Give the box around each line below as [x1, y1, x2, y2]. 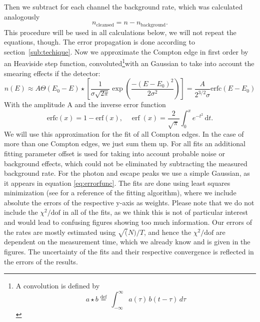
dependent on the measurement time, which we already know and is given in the [4, 236, 250, 247]
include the [4, 207, 38, 217]
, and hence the [143, 226, 191, 237]
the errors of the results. [4, 256, 78, 266]
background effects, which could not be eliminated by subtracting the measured [4, 158, 247, 168]
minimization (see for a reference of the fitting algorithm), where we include [4, 187, 236, 198]
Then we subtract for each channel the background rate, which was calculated [4, 2, 243, 12]
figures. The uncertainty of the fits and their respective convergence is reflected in [4, 246, 254, 257]
